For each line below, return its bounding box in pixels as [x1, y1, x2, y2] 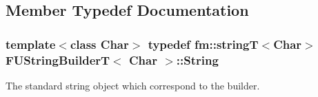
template [6, 35, 56, 52]
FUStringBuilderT [6, 51, 110, 68]
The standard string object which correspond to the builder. [6, 78, 260, 92]
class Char [70, 35, 129, 52]
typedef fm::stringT [148, 35, 259, 52]
